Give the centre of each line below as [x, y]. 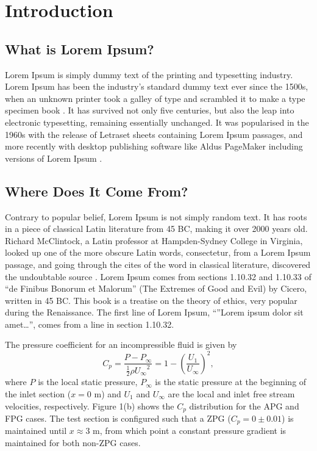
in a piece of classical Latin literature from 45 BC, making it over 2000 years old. [156, 229]
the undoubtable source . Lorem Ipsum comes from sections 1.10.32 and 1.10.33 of [158, 276]
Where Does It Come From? [97, 191]
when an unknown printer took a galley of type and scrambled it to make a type [155, 98]
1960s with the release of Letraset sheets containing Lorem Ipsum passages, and [154, 134]
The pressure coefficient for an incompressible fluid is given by [121, 345]
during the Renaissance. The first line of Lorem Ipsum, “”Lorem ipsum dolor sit [154, 312]
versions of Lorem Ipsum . [54, 158]
